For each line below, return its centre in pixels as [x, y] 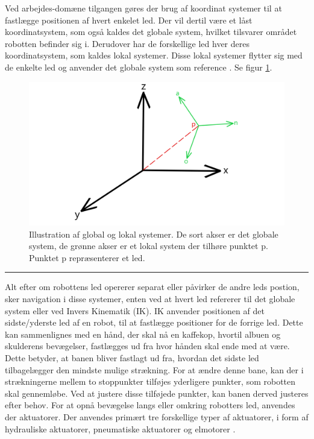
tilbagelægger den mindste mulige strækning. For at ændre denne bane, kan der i [154, 369]
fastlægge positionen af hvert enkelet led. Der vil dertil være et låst [129, 20]
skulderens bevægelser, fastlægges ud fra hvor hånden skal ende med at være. [147, 346]
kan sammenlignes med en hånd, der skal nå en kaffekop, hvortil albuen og [143, 334]
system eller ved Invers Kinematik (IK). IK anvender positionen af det [135, 310]
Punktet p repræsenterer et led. [87, 257]
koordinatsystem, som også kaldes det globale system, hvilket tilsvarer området [151, 32]
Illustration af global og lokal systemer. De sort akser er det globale [154, 234]
